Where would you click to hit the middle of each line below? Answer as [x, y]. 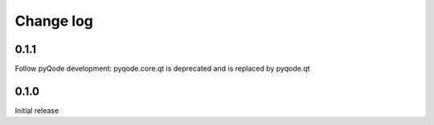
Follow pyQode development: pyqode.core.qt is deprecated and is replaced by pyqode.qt [162, 69]
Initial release [37, 110]
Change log [54, 21]
